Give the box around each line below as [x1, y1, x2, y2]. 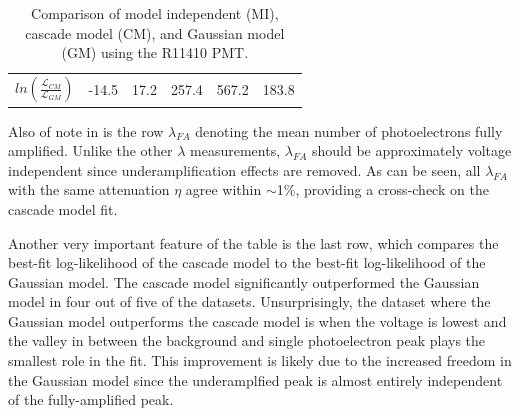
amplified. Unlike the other [8, 140, 173, 161]
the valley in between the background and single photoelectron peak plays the [8, 330, 486, 351]
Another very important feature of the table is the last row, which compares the [8, 232, 499, 253]
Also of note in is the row [8, 120, 164, 141]
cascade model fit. [8, 198, 118, 219]
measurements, [190, 140, 281, 161]
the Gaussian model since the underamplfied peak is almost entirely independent [8, 369, 503, 390]
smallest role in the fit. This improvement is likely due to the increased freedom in [8, 350, 512, 371]
